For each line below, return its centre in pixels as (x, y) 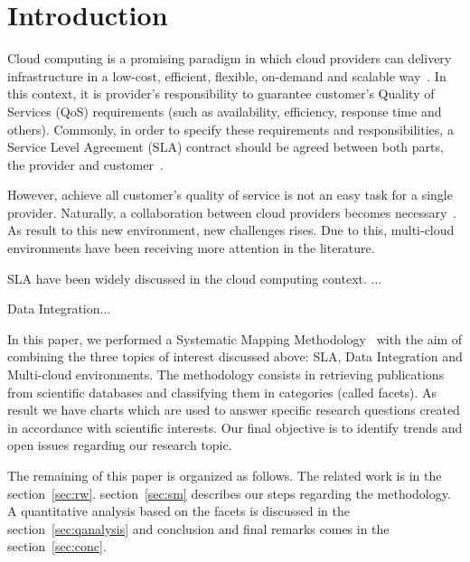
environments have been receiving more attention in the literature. (191, 248)
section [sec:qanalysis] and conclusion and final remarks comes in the (198, 528)
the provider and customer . (85, 164)
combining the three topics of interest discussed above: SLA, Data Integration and (235, 356)
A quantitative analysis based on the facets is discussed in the (179, 511)
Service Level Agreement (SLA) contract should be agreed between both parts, (226, 147)
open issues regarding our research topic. (120, 445)
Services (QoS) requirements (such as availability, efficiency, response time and (225, 111)
